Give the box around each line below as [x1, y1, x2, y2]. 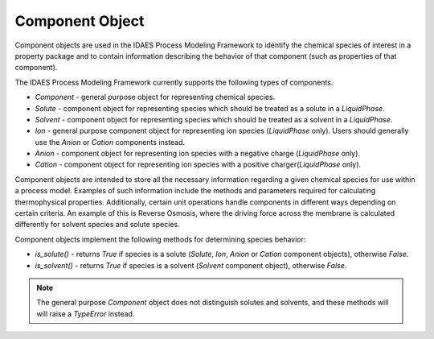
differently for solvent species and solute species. [14, 220, 180, 229]
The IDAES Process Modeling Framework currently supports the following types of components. [14, 77, 334, 87]
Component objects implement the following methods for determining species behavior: [14, 234, 306, 244]
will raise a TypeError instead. [36, 308, 135, 318]
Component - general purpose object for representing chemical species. [35, 93, 276, 102]
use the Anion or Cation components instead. [35, 137, 186, 147]
